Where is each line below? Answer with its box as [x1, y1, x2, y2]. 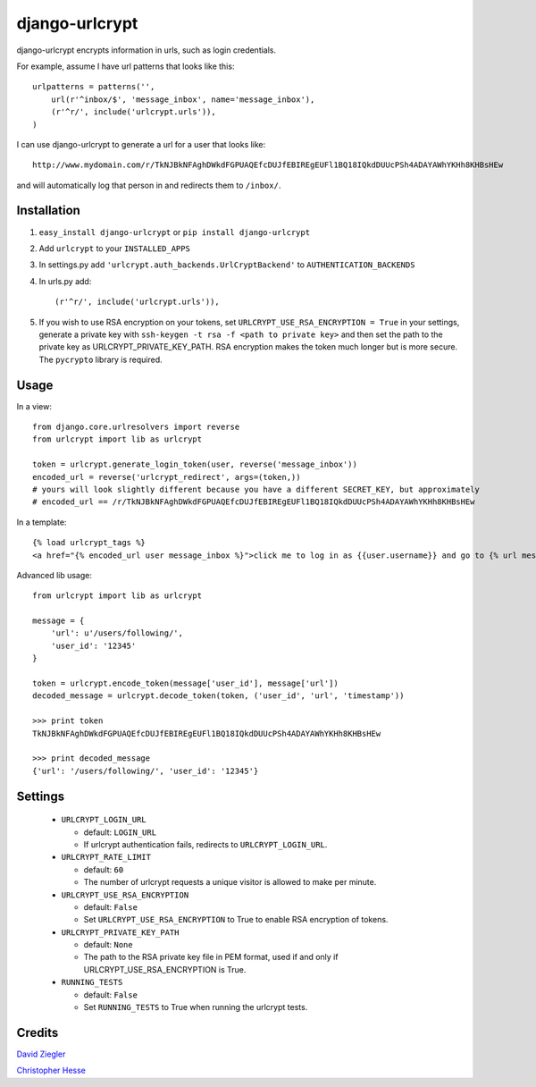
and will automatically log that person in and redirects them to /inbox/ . [16, 180, 281, 190]
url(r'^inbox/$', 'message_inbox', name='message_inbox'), [50, 94, 315, 105]
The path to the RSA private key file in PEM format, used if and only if [83, 952, 339, 963]
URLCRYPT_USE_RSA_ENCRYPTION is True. [83, 964, 247, 974]
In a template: [16, 517, 67, 527]
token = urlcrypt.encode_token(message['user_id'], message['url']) [32, 678, 339, 688]
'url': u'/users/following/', [50, 628, 183, 638]
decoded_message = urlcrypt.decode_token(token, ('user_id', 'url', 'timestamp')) [32, 691, 405, 701]
